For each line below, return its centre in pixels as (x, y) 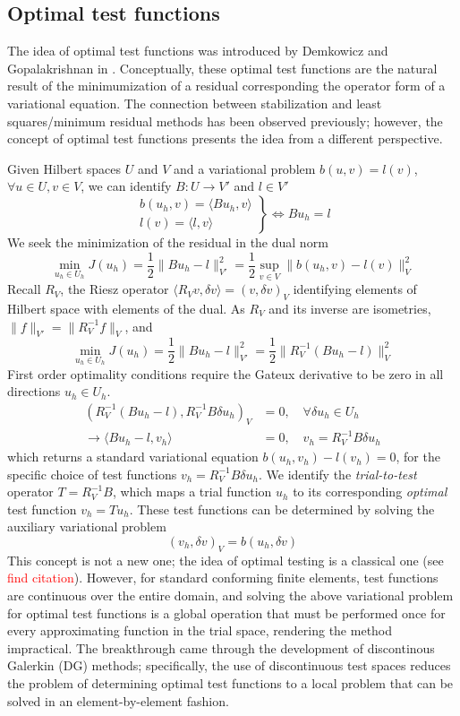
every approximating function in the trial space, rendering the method (200, 630)
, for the (418, 457)
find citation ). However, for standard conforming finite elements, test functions (223, 578)
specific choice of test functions (92, 474)
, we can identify (126, 186)
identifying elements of (355, 289)
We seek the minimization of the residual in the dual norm (168, 242)
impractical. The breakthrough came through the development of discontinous (221, 647)
